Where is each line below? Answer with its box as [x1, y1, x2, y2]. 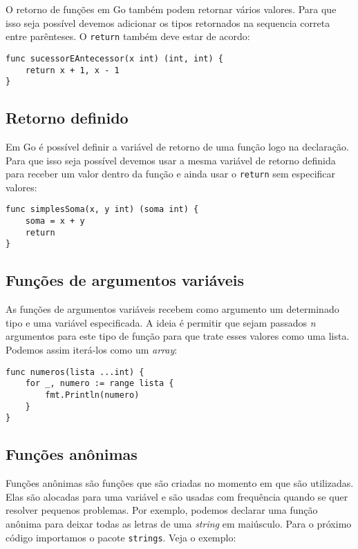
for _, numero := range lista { [25, 378, 174, 389]
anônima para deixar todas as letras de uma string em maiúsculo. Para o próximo [6, 516, 352, 530]
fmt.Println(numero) [45, 389, 140, 400]
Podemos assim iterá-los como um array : [6, 343, 178, 357]
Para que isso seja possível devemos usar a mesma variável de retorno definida [6, 153, 336, 167]
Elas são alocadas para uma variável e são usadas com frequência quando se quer [6, 489, 348, 503]
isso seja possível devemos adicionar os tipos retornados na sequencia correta [6, 15, 330, 30]
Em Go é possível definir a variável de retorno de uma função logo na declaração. [6, 139, 349, 154]
